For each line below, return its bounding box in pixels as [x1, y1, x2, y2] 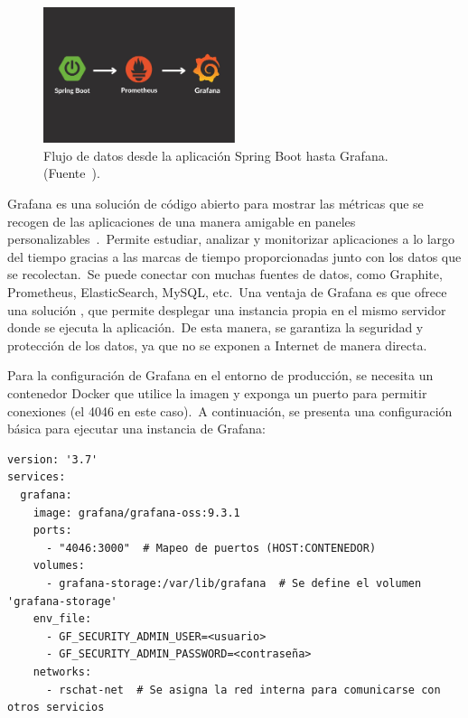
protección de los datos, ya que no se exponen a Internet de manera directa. [7, 335, 427, 354]
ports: [33, 524, 72, 537]
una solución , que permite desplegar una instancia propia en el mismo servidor [7, 300, 446, 319]
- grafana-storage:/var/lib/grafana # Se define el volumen [45, 576, 422, 590]
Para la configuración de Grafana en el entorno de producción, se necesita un [7, 366, 434, 385]
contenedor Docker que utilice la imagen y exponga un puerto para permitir [7, 384, 427, 403]
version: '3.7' [7, 452, 98, 466]
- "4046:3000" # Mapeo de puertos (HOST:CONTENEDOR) [45, 541, 377, 555]
